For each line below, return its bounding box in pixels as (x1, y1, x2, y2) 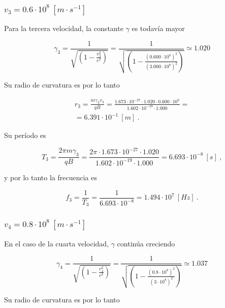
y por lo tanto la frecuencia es (4, 172, 97, 183)
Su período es (4, 130, 46, 141)
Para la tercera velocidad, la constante (4, 23, 123, 34)
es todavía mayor (132, 23, 185, 34)
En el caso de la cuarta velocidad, (4, 238, 109, 248)
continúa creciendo (117, 238, 175, 248)
